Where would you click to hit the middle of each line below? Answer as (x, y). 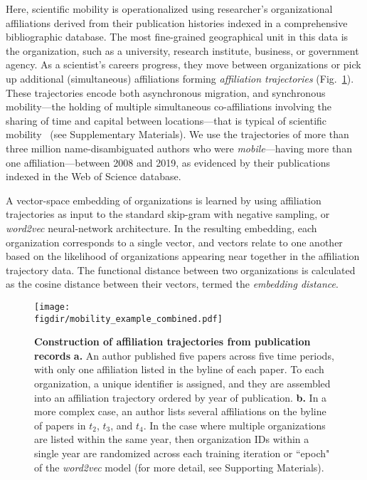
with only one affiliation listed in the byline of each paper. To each (179, 369)
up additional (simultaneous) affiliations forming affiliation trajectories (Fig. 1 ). (180, 78)
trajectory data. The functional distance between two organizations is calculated (181, 270)
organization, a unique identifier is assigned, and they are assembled (182, 383)
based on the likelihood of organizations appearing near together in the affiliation (183, 256)
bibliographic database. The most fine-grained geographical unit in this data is (177, 37)
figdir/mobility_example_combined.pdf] (128, 319)
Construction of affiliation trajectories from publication (172, 341)
